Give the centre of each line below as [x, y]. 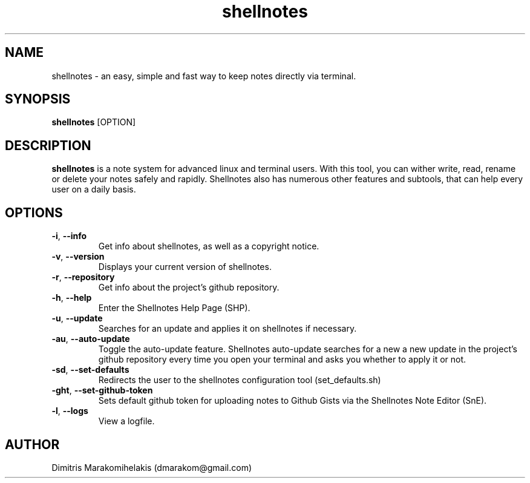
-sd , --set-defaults [90, 370]
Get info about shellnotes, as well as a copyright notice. [209, 246]
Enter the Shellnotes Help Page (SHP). [174, 308]
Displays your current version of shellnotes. [185, 267]
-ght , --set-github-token [102, 390]
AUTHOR [32, 444]
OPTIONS [34, 212]
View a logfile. [126, 421]
